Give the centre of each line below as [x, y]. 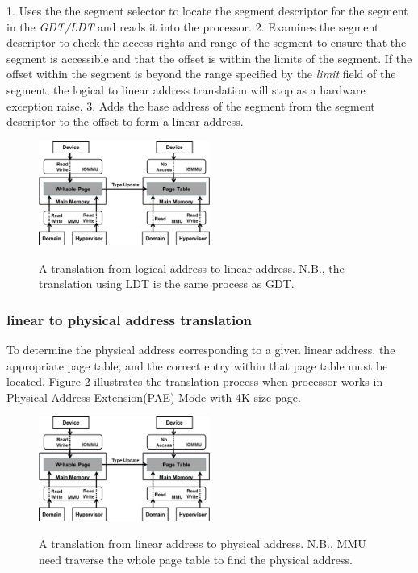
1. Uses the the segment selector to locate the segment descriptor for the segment [207, 10]
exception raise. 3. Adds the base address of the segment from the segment [191, 105]
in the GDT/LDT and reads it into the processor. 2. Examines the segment [193, 26]
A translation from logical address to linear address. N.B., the [192, 268]
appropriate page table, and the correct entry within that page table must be [197, 365]
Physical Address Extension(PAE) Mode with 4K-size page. [154, 397]
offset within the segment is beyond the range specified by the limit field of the [201, 74]
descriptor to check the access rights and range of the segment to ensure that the [207, 42]
